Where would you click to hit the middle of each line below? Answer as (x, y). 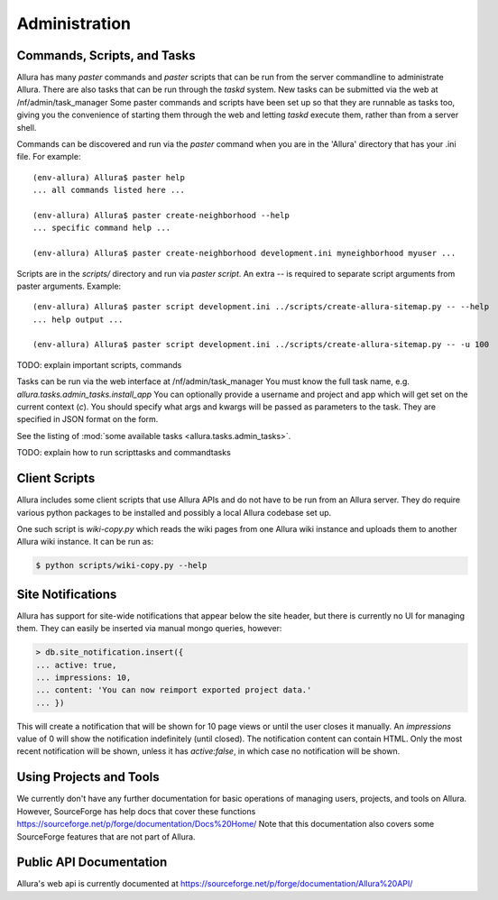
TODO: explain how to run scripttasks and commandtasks (124, 453)
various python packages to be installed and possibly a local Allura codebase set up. (174, 512)
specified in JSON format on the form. (88, 419)
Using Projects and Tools (88, 777)
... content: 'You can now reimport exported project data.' (174, 690)
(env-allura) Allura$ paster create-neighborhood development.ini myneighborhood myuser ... (244, 253)
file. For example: (49, 157)
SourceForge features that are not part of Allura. (106, 836)
